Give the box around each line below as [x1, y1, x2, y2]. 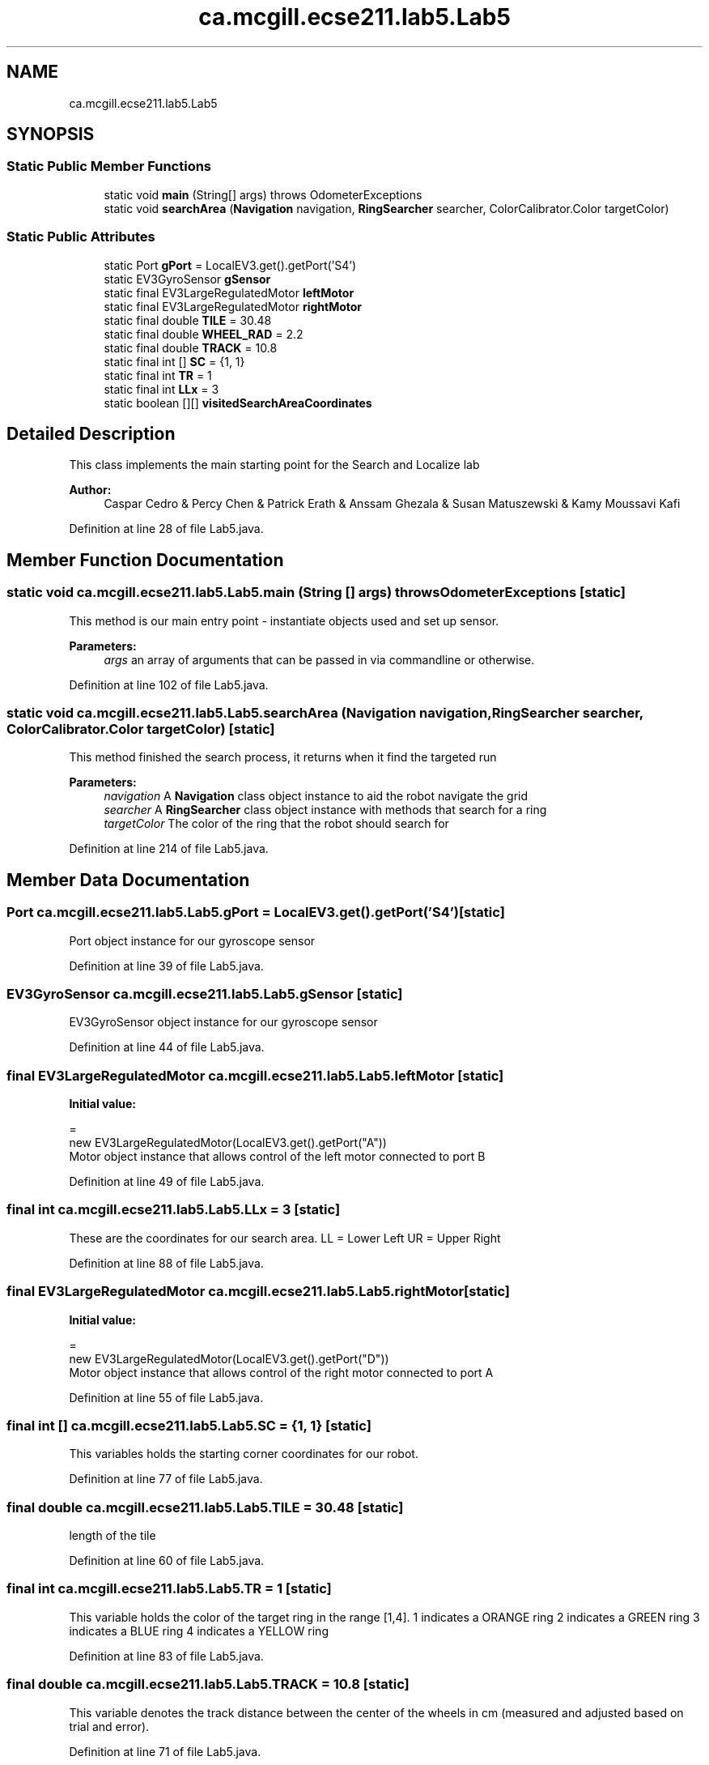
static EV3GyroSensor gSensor [104, 271, 271, 286]
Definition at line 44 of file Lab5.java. [69, 1040, 265, 1055]
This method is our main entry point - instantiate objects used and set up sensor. [69, 613, 499, 628]
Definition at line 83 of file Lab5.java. [69, 1648, 264, 1663]
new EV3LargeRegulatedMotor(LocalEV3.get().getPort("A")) [69, 1136, 387, 1150]
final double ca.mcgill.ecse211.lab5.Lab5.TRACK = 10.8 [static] [6, 1676, 410, 1693]
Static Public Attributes [6, 228, 155, 245]
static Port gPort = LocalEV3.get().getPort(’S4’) [104, 258, 357, 272]
